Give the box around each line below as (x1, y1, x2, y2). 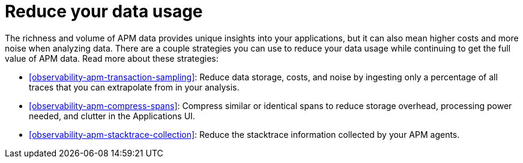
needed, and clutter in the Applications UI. (29, 110, 195, 121)
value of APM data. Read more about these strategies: (5, 53, 219, 64)
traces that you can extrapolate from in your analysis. (29, 81, 240, 92)
